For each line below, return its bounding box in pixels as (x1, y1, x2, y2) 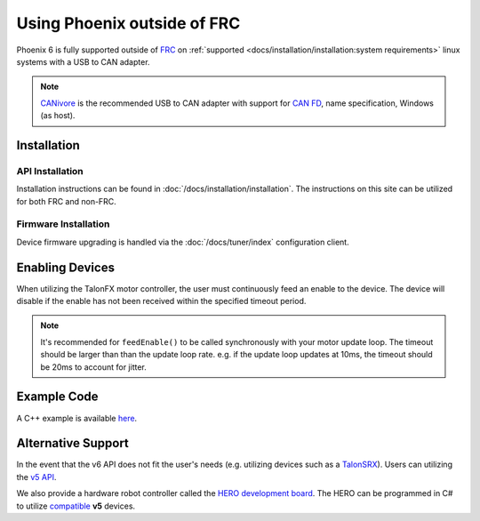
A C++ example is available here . (16, 413, 138, 423)
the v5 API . (16, 471, 57, 482)
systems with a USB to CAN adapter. (16, 56, 150, 67)
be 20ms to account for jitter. (40, 361, 147, 373)
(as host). (40, 110, 76, 121)
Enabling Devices (16, 260, 116, 275)
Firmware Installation (16, 218, 110, 230)
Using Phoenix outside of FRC (16, 13, 241, 33)
